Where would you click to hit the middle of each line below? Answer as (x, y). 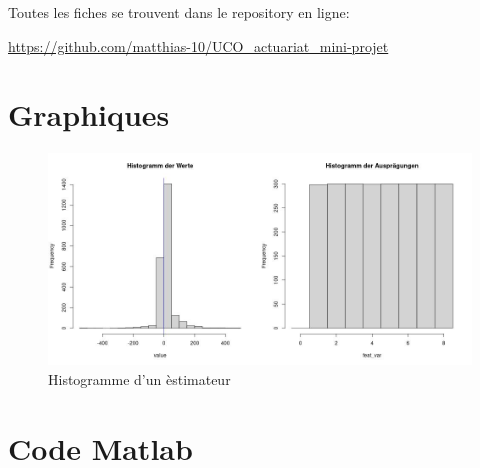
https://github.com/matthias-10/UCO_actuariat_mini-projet (198, 45)
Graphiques (89, 114)
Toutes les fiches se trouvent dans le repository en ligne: (179, 12)
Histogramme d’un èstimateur (139, 378)
